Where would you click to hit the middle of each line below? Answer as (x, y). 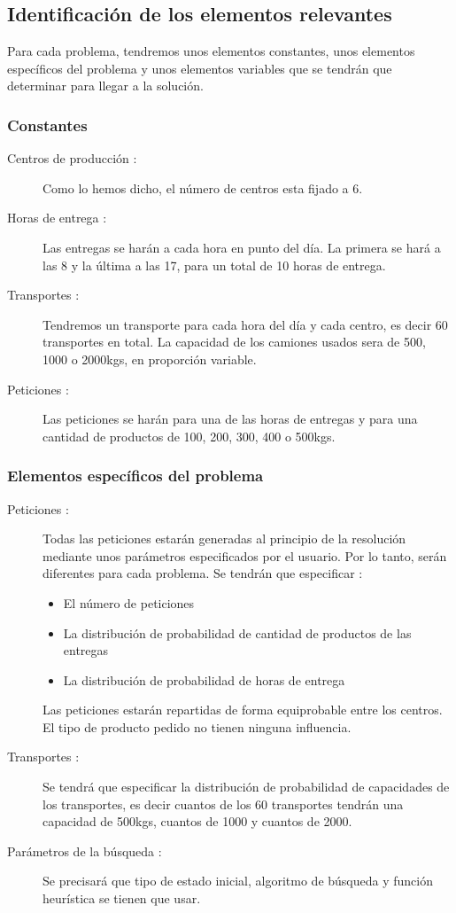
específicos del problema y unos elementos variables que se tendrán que (200, 68)
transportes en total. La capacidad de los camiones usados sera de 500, (234, 342)
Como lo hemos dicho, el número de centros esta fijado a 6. (203, 187)
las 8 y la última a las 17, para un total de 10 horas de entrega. (214, 265)
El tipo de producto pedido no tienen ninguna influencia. (197, 726)
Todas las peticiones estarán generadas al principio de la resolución (224, 538)
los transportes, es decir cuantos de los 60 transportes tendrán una (223, 804)
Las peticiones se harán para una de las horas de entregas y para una (230, 419)
